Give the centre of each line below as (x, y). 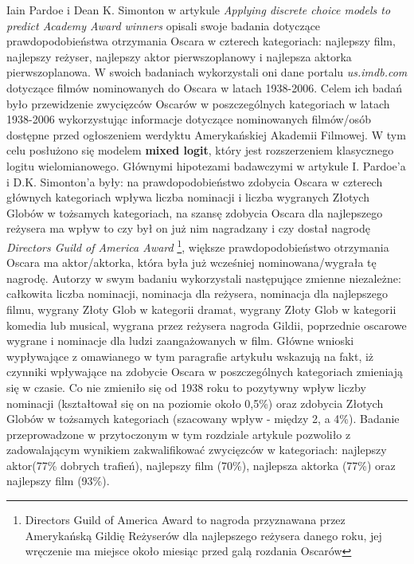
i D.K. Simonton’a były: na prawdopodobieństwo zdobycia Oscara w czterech (195, 181)
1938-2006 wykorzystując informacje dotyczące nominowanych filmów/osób (189, 119)
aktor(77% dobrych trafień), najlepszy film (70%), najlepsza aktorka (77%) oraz (201, 465)
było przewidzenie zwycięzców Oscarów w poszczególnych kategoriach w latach (198, 103)
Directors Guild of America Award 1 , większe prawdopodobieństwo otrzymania (198, 245)
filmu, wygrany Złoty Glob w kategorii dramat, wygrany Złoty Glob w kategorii (201, 309)
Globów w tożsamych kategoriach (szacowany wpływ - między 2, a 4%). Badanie (203, 419)
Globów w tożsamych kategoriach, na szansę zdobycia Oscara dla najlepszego (195, 212)
